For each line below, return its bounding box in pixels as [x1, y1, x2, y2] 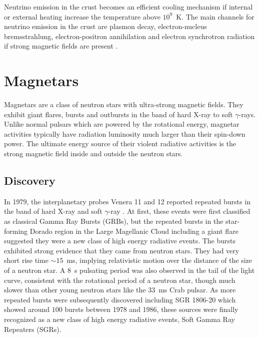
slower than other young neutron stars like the [4, 284, 146, 295]
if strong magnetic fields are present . [4, 41, 118, 51]
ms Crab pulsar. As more [158, 284, 236, 295]
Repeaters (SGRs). [4, 323, 61, 334]
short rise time [4, 255, 48, 265]
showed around [4, 304, 50, 314]
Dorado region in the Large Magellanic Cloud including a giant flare [29, 225, 238, 236]
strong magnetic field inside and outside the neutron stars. [4, 148, 183, 159]
